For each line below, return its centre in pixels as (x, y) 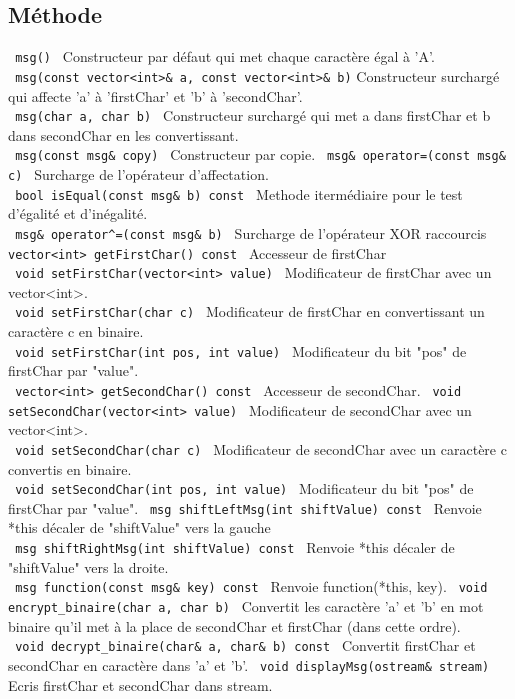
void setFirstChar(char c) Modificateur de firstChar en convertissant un (250, 311)
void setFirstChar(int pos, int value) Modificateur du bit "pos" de (241, 350)
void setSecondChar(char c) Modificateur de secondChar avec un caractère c (261, 448)
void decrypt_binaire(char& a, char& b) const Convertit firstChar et (245, 645)
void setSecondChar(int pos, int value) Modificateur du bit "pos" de (244, 488)
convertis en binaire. (70, 468)
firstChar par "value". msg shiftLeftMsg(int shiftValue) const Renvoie (245, 507)
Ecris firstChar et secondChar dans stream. (140, 684)
